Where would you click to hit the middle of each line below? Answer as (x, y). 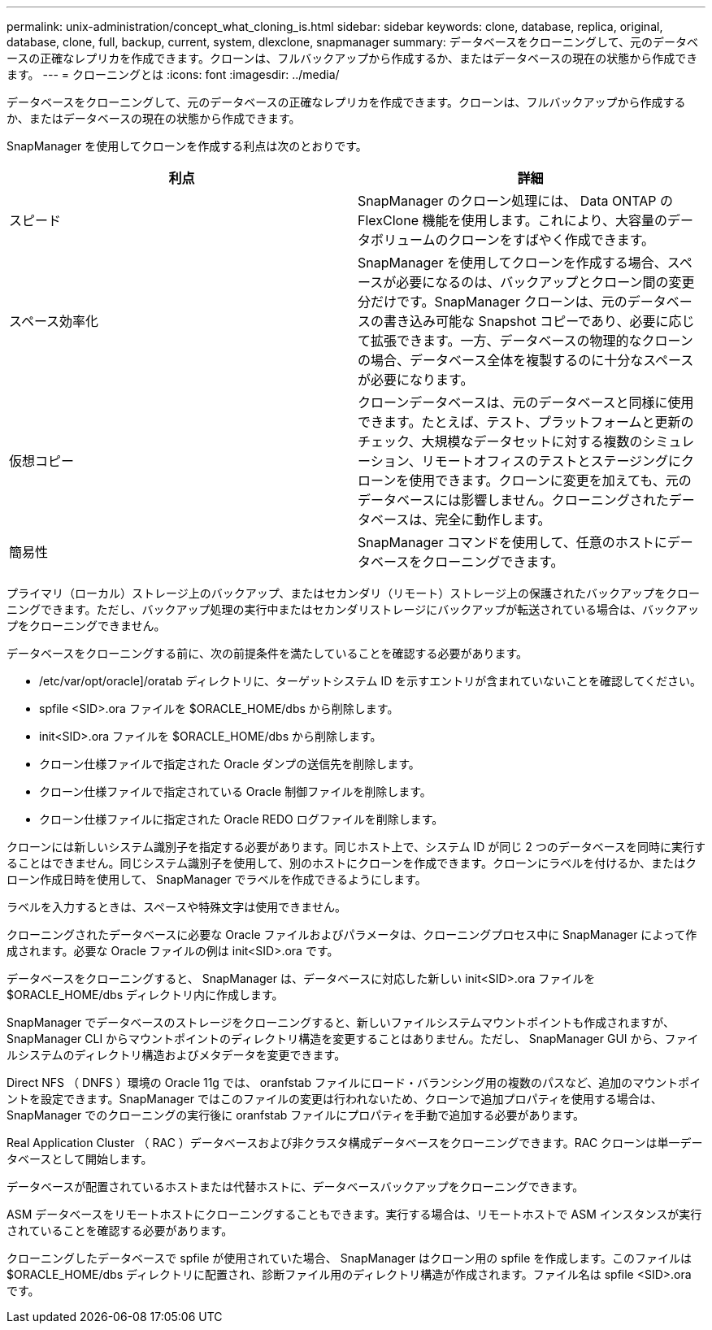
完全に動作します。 (493, 519)
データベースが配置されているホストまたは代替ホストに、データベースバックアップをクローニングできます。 (295, 1187)
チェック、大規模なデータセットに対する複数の (500, 441)
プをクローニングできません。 (86, 626)
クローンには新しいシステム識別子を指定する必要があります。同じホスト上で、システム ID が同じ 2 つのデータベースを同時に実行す (356, 847)
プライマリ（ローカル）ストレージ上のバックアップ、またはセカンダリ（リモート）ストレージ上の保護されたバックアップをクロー (354, 593)
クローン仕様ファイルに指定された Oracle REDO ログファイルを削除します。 (241, 819)
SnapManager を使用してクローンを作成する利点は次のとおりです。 (187, 146)
